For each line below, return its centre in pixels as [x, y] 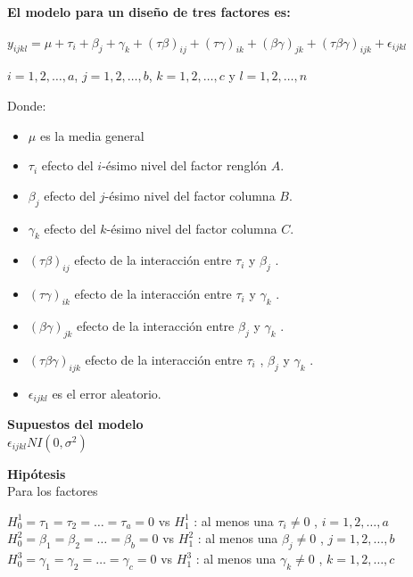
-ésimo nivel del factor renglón [185, 165]
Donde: [27, 105]
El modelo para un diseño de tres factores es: [149, 12]
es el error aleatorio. [107, 393]
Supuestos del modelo [75, 424]
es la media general [92, 135]
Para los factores [53, 491]
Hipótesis [37, 473]
